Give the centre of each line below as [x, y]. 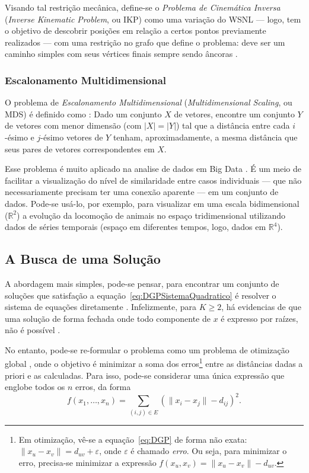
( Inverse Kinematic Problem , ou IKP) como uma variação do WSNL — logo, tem [153, 19]
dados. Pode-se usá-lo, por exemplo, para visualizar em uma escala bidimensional [152, 203]
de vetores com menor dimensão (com [73, 125]
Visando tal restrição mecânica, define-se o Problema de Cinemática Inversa [143, 7]
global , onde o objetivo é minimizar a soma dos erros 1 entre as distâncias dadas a [154, 363]
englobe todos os [35, 387]
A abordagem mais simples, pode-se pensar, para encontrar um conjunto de [142, 283]
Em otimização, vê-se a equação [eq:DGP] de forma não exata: [133, 439]
